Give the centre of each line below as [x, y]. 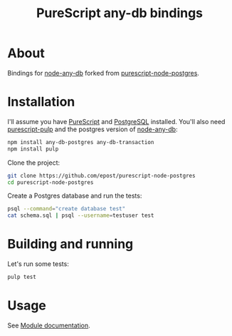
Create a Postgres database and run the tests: [75, 196]
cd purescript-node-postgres [51, 182]
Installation [41, 102]
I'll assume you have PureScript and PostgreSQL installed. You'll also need [116, 121]
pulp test [22, 277]
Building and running [70, 244]
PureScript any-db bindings [120, 13]
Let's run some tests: [38, 264]
